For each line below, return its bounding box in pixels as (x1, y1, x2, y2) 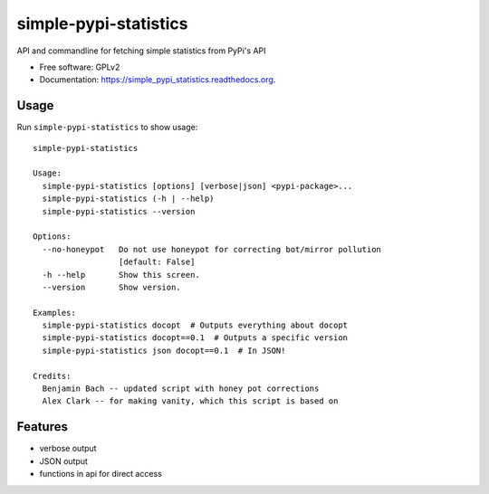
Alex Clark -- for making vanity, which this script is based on (42, 396, 339, 406)
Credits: (33, 371, 72, 381)
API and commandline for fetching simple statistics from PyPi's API (16, 45, 266, 56)
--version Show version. (42, 281, 181, 292)
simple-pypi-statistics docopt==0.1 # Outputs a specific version (42, 333, 349, 343)
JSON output (39, 455, 88, 466)
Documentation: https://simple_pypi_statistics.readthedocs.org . (39, 74, 276, 85)
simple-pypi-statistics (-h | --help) (42, 194, 215, 204)
